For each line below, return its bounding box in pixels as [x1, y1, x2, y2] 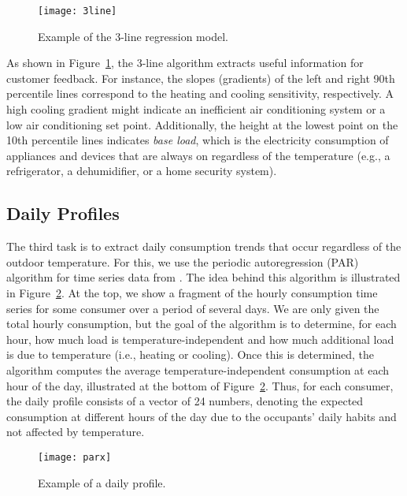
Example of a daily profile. [38, 474, 166, 490]
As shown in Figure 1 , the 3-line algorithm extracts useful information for [6, 54, 364, 71]
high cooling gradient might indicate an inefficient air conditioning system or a [6, 101, 386, 117]
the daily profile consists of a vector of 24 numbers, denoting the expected [6, 393, 364, 409]
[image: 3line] [38, 6, 117, 17]
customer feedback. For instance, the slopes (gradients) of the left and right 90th [6, 69, 395, 86]
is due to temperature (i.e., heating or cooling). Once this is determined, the [6, 346, 375, 363]
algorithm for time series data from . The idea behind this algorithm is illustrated [6, 269, 401, 285]
